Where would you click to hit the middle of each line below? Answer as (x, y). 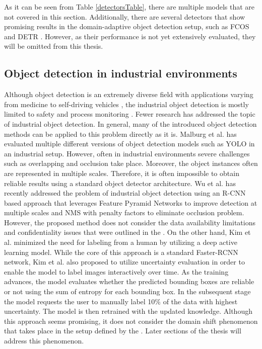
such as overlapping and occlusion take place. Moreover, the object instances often (131, 163)
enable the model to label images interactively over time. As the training (116, 271)
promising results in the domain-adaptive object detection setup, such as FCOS (127, 26)
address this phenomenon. (44, 341)
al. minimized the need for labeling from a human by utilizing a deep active (121, 242)
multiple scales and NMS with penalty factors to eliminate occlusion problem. (124, 212)
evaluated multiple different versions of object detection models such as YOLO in (129, 144)
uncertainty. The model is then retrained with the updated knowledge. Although (128, 311)
